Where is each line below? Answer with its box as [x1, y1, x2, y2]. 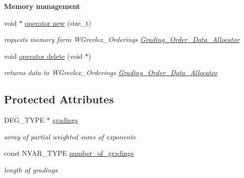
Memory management [4, 1, 80, 11]
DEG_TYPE [4, 115, 45, 125]
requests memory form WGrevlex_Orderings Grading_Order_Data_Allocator [4, 34, 240, 44]
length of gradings [4, 164, 58, 175]
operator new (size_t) [25, 17, 91, 28]
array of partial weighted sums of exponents [4, 131, 136, 141]
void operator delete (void [4, 50, 83, 61]
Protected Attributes [4, 91, 114, 107]
